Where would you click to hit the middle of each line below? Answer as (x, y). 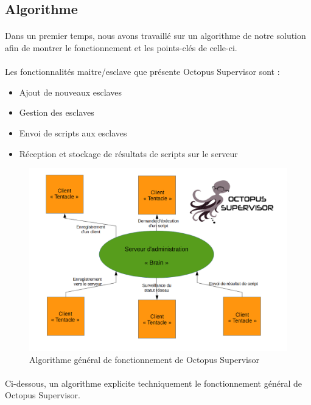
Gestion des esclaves (57, 112)
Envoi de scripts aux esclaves (73, 132)
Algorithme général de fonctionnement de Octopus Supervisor (144, 359)
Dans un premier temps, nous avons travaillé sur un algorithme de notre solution (155, 36)
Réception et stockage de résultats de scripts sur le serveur (128, 153)
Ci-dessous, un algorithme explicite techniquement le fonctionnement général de (153, 383)
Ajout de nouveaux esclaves (70, 92)
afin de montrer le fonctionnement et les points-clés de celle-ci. (121, 47)
